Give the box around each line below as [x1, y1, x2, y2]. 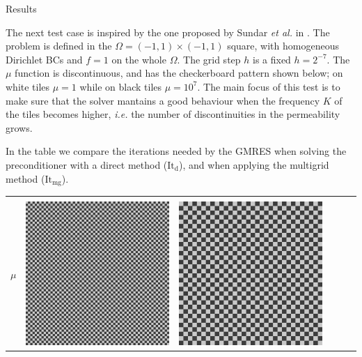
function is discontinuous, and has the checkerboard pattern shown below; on [15, 66, 343, 80]
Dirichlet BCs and [6, 52, 83, 66]
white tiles [6, 79, 50, 93]
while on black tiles [79, 79, 162, 93]
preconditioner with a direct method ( [6, 157, 168, 172]
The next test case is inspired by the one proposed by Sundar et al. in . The [6, 24, 330, 39]
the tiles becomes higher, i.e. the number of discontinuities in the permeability [6, 107, 340, 121]
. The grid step [177, 52, 241, 66]
